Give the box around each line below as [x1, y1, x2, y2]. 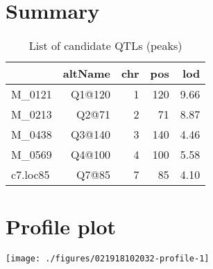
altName [62, 65, 110, 82]
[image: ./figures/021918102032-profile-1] [6, 254, 210, 264]
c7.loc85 [11, 166, 50, 183]
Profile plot [6, 212, 117, 241]
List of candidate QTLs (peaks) [28, 37, 182, 54]
